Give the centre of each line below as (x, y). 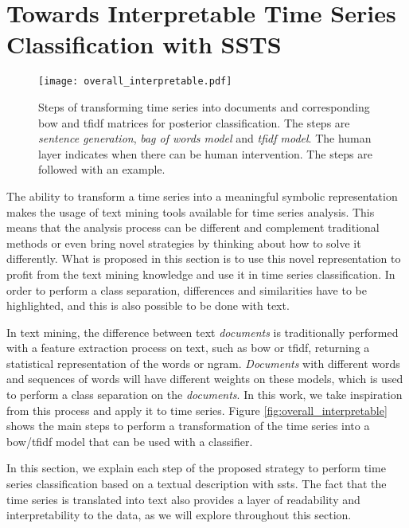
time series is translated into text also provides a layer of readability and (183, 499)
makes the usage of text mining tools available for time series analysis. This (191, 211)
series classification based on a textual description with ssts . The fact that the (197, 484)
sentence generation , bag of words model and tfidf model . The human (205, 138)
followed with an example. (102, 169)
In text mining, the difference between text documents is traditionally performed (203, 332)
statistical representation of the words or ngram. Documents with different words (203, 363)
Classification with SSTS (144, 44)
